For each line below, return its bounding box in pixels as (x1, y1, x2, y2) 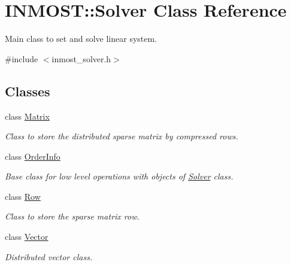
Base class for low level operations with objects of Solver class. (5, 170, 234, 182)
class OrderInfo (5, 150, 60, 162)
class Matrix (5, 109, 50, 122)
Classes (5, 81, 50, 100)
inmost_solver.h (51, 52, 111, 65)
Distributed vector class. (5, 250, 93, 263)
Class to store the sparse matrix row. (5, 210, 140, 223)
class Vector (5, 230, 48, 243)
